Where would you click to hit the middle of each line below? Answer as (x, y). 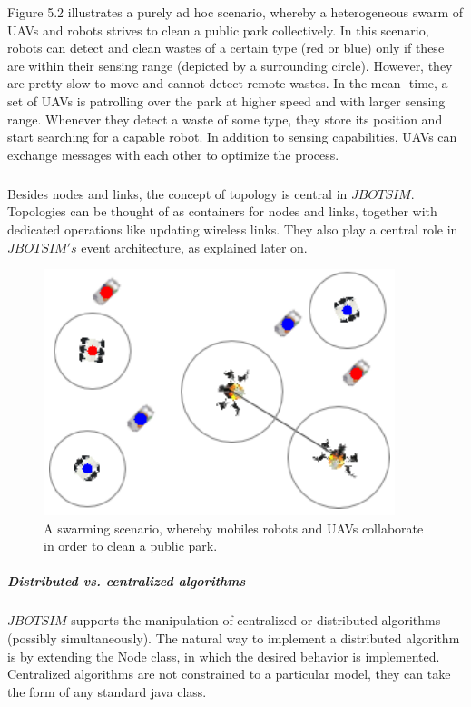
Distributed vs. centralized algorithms (127, 581)
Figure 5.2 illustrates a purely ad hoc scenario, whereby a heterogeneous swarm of (235, 12)
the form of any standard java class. (107, 691)
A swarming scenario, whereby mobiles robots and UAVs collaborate (234, 528)
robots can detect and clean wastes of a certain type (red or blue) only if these (226, 48)
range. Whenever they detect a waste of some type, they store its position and (225, 119)
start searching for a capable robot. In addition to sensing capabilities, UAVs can (232, 137)
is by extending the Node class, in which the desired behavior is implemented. (224, 656)
